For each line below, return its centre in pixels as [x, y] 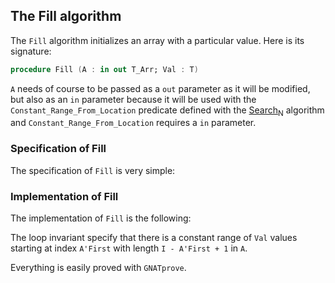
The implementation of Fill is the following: [101, 218]
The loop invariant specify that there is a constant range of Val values [154, 238]
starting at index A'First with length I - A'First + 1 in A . [129, 248]
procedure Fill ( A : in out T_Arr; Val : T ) [104, 69]
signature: [31, 51]
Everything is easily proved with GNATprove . [98, 268]
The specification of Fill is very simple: [93, 170]
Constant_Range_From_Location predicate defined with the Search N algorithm [167, 111]
